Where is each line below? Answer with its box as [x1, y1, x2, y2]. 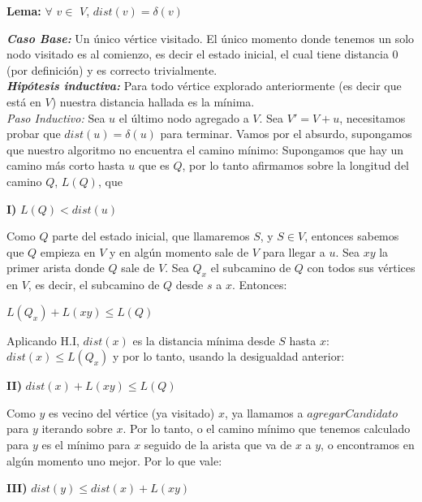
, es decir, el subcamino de [28, 276, 160, 293]
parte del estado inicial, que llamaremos [52, 227, 250, 245]
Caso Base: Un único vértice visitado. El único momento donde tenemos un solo [6, 29, 415, 46]
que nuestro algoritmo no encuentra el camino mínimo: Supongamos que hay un [6, 141, 404, 158]
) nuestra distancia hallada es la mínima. [51, 93, 255, 110]
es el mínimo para [41, 436, 131, 453]
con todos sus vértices [307, 259, 416, 276]
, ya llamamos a [224, 404, 304, 421]
